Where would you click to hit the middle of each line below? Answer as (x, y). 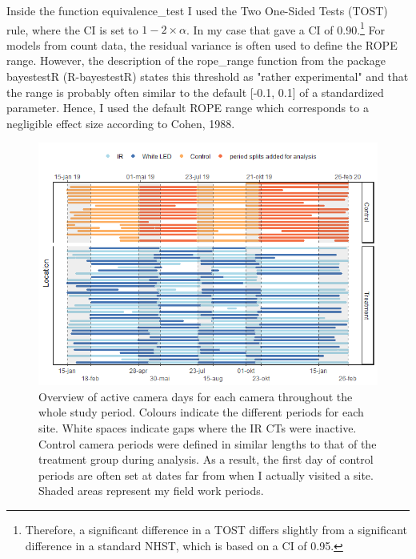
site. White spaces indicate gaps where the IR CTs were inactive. (198, 428)
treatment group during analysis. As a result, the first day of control (206, 459)
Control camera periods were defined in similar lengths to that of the (208, 443)
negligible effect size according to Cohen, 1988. (121, 123)
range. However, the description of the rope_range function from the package (196, 60)
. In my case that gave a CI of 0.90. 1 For (286, 28)
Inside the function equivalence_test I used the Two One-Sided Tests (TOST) (197, 10)
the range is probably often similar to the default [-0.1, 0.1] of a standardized (195, 92)
